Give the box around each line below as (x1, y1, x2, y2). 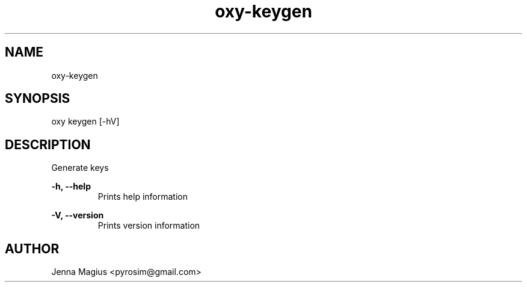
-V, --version (51, 210, 104, 221)
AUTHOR (5, 241, 60, 256)
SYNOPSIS (5, 91, 70, 106)
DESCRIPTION (5, 137, 91, 152)
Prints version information (97, 220, 200, 231)
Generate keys (51, 162, 109, 173)
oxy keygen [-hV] (51, 116, 120, 127)
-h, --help (51, 181, 91, 192)
